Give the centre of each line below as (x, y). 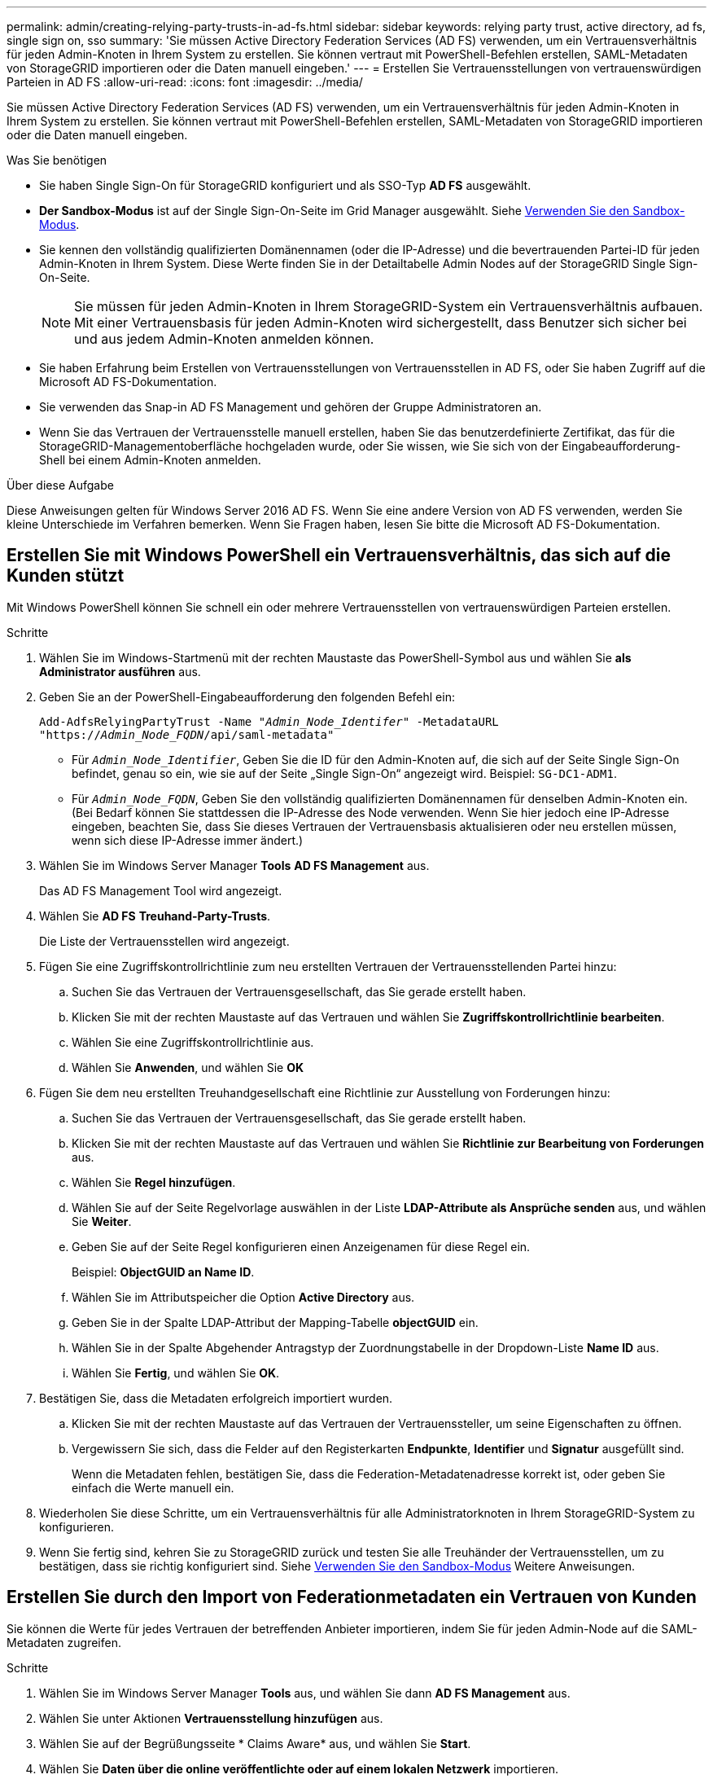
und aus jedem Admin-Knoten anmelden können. (224, 339)
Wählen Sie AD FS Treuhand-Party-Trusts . (155, 916)
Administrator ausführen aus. (120, 671)
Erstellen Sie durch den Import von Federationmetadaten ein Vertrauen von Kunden (352, 1597)
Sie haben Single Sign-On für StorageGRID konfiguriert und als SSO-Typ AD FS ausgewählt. (285, 185)
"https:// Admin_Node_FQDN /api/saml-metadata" (187, 734)
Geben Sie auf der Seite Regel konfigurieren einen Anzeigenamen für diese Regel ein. (301, 1246)
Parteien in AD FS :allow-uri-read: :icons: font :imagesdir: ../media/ (185, 82)
